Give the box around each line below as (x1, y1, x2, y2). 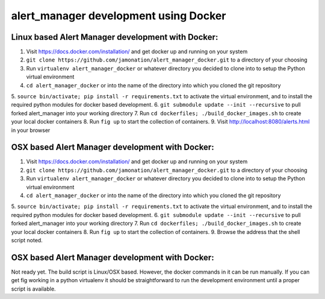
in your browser (11, 127, 51, 134)
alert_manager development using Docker (11, 9, 226, 22)
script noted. (11, 237, 43, 244)
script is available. (11, 285, 57, 292)
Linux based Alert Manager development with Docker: (11, 32, 218, 42)
